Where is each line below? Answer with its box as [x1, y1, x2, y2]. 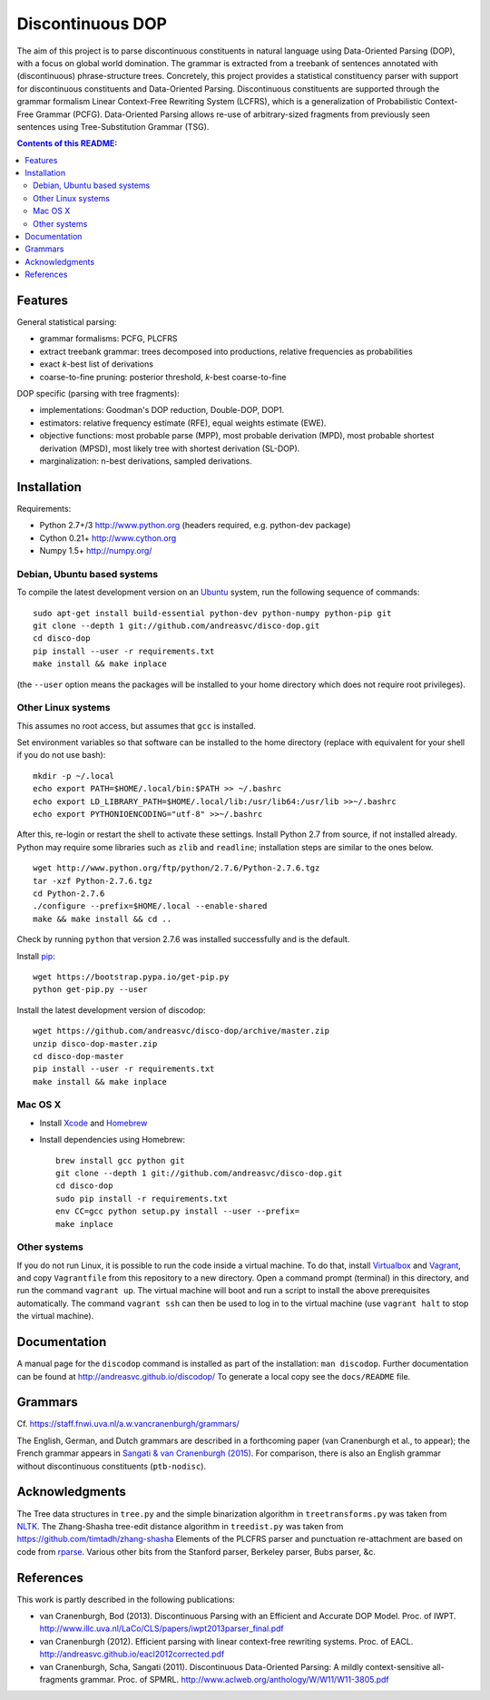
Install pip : [16, 950, 56, 961]
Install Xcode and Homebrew [39, 1117, 148, 1128]
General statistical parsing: [16, 317, 117, 328]
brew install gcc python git [55, 1155, 185, 1165]
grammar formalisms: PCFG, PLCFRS [39, 333, 178, 344]
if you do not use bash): [16, 750, 106, 761]
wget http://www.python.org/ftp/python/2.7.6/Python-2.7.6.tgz [33, 863, 320, 873]
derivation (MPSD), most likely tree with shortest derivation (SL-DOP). [39, 443, 300, 454]
